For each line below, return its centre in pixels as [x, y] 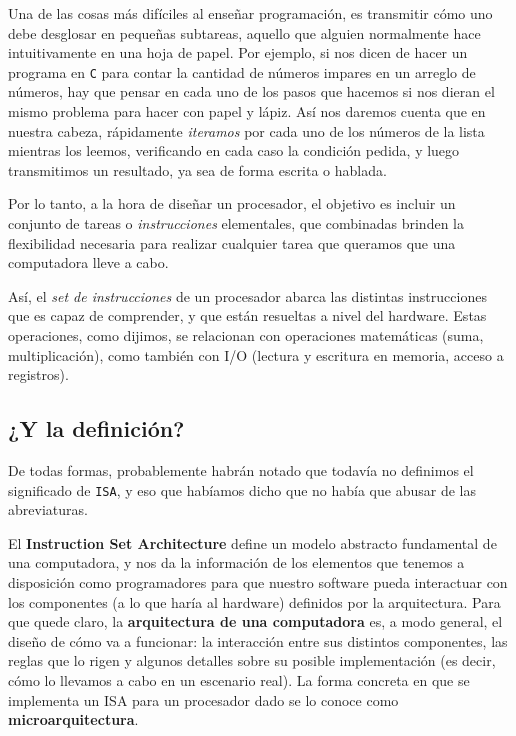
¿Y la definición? [96, 428]
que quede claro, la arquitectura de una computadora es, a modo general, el [255, 621]
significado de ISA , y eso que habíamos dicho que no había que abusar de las [242, 489]
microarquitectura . [73, 719]
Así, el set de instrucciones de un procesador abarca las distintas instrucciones [247, 295]
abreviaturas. [48, 509]
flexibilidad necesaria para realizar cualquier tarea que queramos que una [232, 242]
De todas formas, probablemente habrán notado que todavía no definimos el [241, 469]
